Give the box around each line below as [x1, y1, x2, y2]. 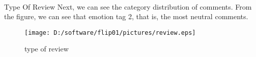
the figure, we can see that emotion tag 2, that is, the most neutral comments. [4, 11, 248, 22]
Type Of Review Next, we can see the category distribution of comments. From [4, 1, 252, 12]
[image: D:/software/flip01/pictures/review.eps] [24, 29, 196, 36]
